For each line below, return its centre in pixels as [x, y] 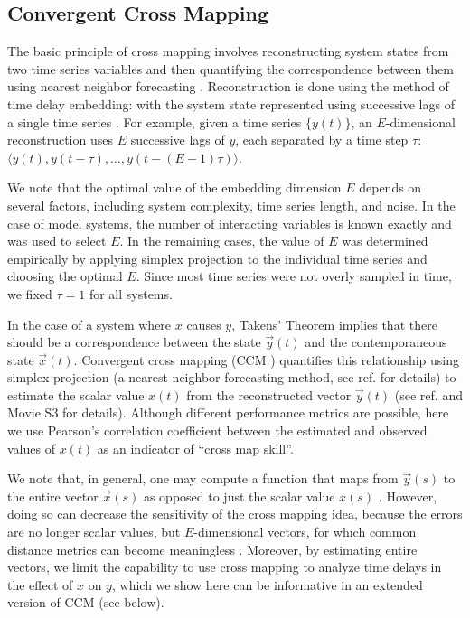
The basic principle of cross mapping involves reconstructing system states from [228, 51]
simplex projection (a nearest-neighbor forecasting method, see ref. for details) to [232, 377]
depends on [390, 187]
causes [204, 324]
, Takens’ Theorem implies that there [334, 324]
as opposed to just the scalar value [239, 496]
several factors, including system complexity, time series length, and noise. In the [231, 205]
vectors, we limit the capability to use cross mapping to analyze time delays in [225, 567]
